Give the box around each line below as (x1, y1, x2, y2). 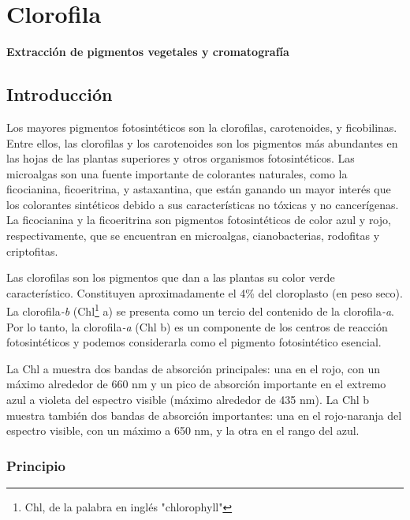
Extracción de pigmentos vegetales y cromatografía (6, 43, 289, 60)
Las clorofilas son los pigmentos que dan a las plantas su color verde (6, 269, 335, 286)
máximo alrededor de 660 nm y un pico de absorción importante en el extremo (6, 376, 386, 392)
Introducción (6, 82, 113, 107)
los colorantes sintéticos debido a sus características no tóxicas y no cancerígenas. (6, 196, 399, 212)
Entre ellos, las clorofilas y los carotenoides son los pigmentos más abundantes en (6, 134, 398, 151)
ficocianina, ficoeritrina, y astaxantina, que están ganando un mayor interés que (6, 181, 391, 197)
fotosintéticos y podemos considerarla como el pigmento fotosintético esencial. (6, 334, 382, 350)
